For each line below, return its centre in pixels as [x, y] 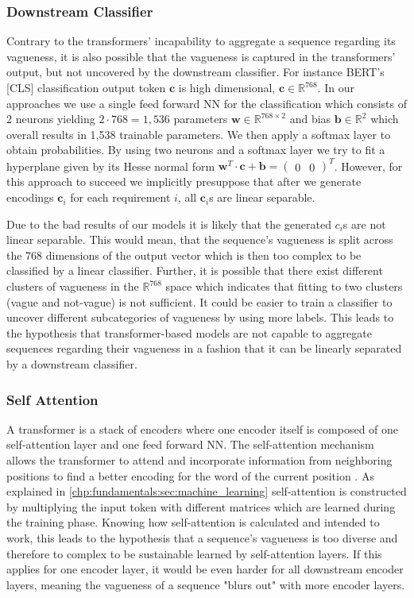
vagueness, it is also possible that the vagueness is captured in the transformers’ [201, 56]
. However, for [368, 166]
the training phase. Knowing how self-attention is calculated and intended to [193, 522]
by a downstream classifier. [72, 364]
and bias [310, 119]
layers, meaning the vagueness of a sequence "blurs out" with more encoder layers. [206, 584]
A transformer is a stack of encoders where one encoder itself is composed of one [203, 428]
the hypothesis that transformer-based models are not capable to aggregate [189, 332]
